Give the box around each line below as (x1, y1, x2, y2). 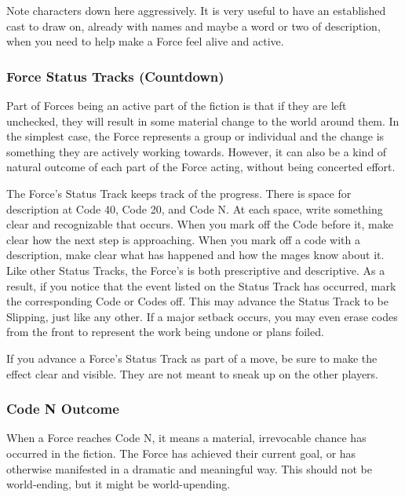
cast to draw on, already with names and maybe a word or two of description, (6, 17, 381, 34)
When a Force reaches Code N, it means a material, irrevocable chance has (6, 429, 367, 446)
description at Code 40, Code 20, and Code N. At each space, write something (6, 200, 383, 217)
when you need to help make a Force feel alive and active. (6, 33, 284, 49)
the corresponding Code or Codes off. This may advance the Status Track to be (6, 293, 389, 309)
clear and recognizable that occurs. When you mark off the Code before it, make (6, 216, 393, 232)
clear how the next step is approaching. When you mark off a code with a (6, 231, 360, 247)
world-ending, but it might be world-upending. (6, 476, 231, 492)
